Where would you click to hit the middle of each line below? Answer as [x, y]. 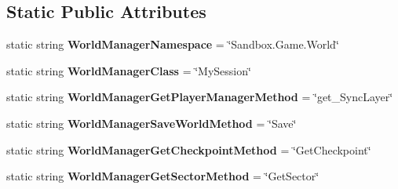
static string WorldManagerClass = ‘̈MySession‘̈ [129, 70]
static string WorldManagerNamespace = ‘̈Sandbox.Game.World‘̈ [173, 44]
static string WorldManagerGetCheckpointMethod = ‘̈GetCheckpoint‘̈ [189, 149]
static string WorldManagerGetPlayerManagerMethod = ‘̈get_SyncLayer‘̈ [200, 97]
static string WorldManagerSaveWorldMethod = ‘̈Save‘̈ [152, 123]
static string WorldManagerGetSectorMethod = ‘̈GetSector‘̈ [163, 176]
